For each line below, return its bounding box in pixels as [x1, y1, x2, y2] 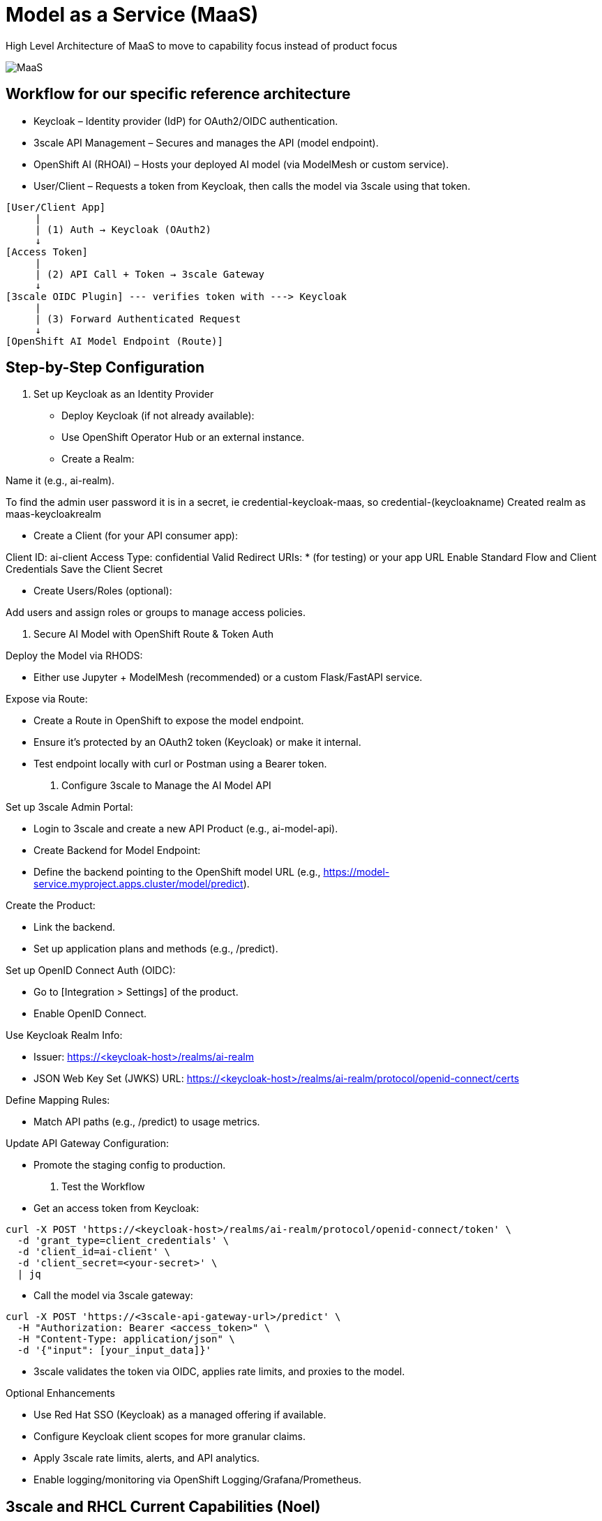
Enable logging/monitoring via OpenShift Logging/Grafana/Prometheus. [33, 1474, 362, 1486]
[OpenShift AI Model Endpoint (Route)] [6, 335, 223, 347]
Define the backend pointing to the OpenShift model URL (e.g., [33, 866, 321, 878]
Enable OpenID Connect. [33, 1007, 147, 1020]
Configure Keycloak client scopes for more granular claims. [33, 1430, 306, 1443]
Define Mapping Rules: [6, 1094, 110, 1107]
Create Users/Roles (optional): [33, 585, 172, 597]
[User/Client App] [6, 201, 106, 213]
